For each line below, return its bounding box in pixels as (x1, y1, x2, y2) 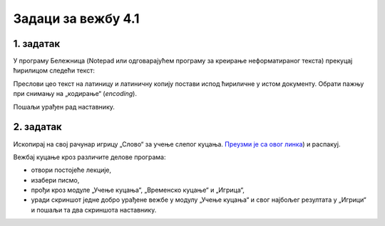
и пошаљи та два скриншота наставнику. (31, 205, 157, 214)
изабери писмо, (31, 176, 80, 184)
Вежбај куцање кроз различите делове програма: (13, 153, 166, 161)
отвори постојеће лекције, (31, 166, 112, 174)
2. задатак (13, 121, 62, 133)
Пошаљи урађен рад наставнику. (13, 102, 115, 111)
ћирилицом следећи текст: (13, 66, 96, 75)
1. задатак (13, 38, 61, 50)
